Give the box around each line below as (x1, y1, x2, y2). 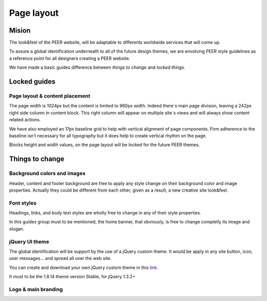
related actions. (9, 117, 41, 123)
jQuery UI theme (9, 238, 49, 245)
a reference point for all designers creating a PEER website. (9, 55, 131, 61)
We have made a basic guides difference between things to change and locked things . (9, 64, 185, 70)
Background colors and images (9, 170, 86, 177)
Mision (9, 26, 31, 35)
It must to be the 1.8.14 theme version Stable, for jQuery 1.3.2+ (9, 274, 135, 280)
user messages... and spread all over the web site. (9, 255, 112, 261)
